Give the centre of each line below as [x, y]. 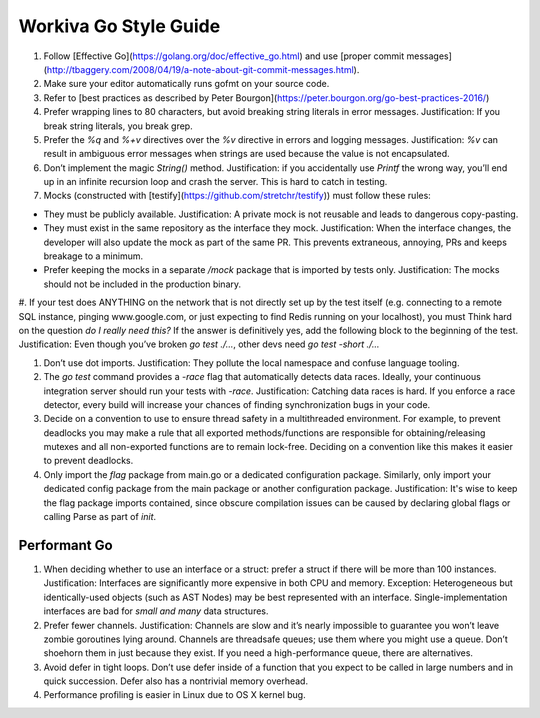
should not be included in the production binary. [142, 284]
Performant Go [66, 545]
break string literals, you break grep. [118, 126]
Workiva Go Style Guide [119, 26]
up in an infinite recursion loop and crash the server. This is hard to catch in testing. [215, 182]
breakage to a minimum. [93, 256]
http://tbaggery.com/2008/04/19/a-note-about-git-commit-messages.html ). [203, 69]
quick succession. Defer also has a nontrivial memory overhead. [176, 681]
